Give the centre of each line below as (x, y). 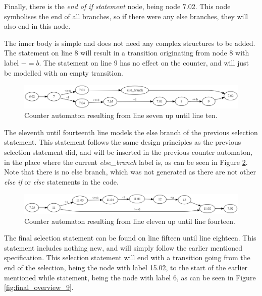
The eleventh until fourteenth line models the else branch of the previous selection (131, 132)
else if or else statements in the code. (61, 181)
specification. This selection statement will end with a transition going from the (127, 257)
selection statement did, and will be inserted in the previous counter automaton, (128, 152)
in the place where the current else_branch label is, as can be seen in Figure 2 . (126, 162)
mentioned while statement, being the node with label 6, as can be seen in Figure (130, 277)
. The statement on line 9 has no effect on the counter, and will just (144, 62)
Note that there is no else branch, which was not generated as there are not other (130, 172)
